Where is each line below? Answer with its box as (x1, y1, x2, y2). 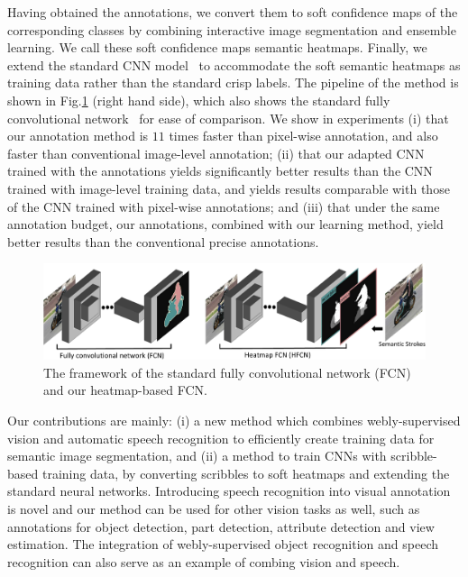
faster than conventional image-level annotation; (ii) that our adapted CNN (7, 143, 425, 162)
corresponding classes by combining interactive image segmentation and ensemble (7, 20, 456, 39)
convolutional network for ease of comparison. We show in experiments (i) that (7, 108, 449, 127)
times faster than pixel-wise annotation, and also (169, 126, 438, 145)
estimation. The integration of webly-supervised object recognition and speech (7, 535, 438, 554)
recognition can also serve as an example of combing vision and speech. (7, 552, 400, 571)
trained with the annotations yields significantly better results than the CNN (7, 161, 433, 180)
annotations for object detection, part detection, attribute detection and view (7, 517, 435, 536)
